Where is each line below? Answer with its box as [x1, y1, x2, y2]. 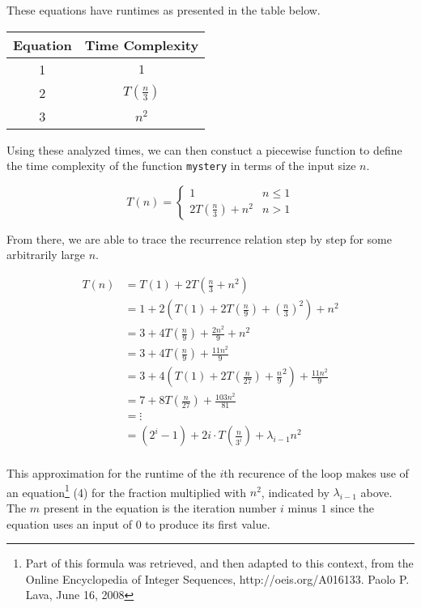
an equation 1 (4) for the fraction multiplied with [6, 481, 247, 500]
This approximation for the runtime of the [6, 465, 216, 482]
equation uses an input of [6, 515, 132, 532]
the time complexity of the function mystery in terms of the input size [6, 157, 356, 174]
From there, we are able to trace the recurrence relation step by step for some [6, 230, 392, 247]
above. [360, 483, 393, 500]
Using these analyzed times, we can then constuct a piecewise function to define [6, 141, 402, 158]
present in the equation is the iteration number [43, 499, 277, 516]
